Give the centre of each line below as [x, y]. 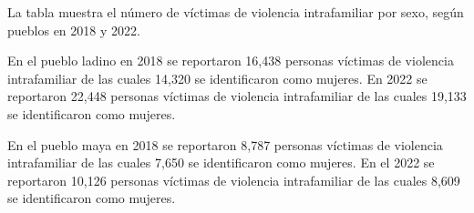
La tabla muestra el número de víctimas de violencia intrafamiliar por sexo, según [236, 12]
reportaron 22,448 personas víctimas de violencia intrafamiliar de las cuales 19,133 [237, 96]
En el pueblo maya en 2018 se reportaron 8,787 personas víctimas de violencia [225, 144]
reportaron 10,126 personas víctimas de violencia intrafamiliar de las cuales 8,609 [234, 180]
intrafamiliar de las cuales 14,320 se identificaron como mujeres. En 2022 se [217, 78]
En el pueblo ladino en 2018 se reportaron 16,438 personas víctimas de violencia [231, 61]
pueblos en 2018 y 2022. [74, 30]
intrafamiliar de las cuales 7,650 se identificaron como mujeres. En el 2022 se [221, 162]
